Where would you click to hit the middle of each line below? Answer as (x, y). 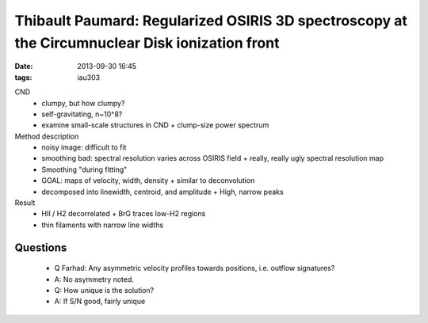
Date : (24, 66)
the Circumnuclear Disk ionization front (147, 43)
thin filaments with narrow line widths (103, 225)
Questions (41, 247)
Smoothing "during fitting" (84, 169)
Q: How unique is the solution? (104, 290)
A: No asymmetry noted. (94, 279)
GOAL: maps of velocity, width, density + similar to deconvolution (148, 180)
